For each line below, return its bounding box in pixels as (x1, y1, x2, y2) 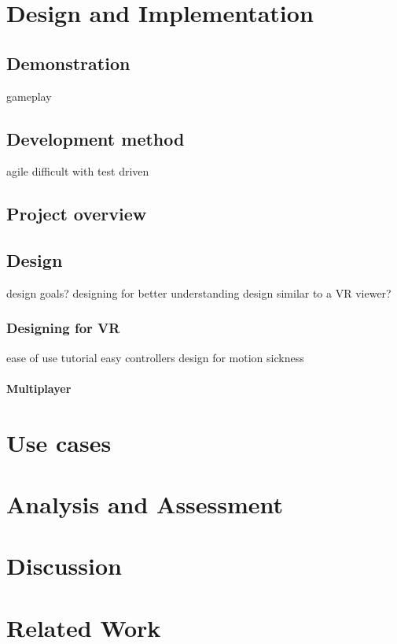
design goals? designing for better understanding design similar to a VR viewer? (6, 284, 391, 301)
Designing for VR (6, 318, 120, 338)
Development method (6, 126, 185, 150)
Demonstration (6, 50, 130, 75)
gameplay (6, 87, 52, 104)
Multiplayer (6, 379, 72, 396)
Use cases (6, 426, 112, 458)
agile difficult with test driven (6, 163, 149, 180)
